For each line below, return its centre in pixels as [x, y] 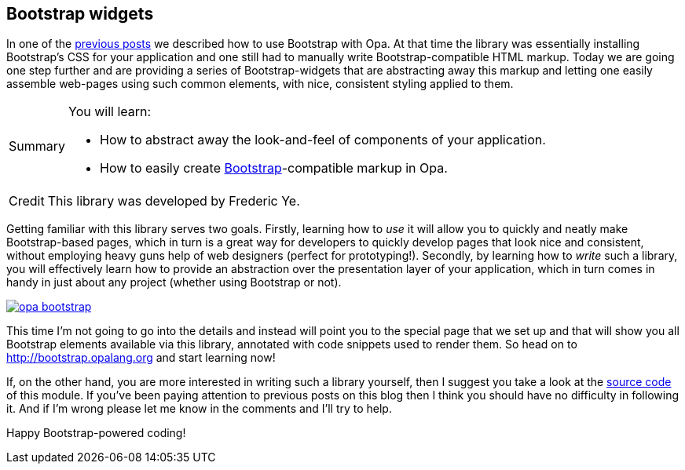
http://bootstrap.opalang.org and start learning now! [141, 358]
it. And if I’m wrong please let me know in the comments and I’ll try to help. [199, 409]
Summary [37, 146]
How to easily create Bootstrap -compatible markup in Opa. [274, 168]
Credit [27, 201]
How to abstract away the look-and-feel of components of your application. [323, 140]
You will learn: [110, 112]
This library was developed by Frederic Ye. [174, 201]
